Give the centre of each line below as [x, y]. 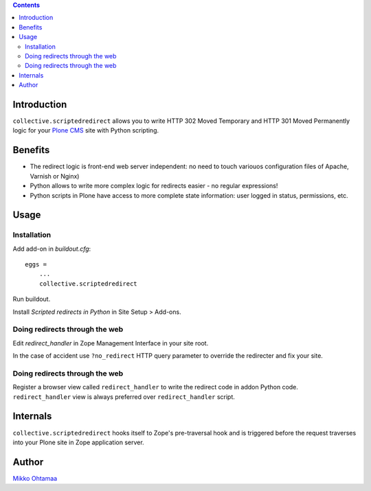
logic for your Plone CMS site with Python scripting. [86, 130]
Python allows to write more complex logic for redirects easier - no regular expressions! [154, 186]
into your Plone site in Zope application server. [78, 442]
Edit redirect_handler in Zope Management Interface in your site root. [111, 343]
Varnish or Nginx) [55, 176]
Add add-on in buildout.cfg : [52, 249]
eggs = [36, 265]
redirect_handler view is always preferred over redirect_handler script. [124, 397]
